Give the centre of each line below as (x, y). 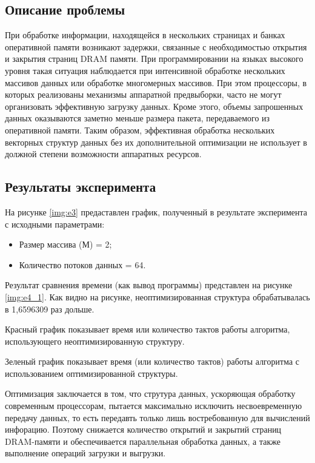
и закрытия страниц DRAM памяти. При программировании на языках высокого (154, 59)
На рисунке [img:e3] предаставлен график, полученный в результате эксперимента (156, 211)
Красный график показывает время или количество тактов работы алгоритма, (148, 329)
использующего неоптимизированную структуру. (95, 341)
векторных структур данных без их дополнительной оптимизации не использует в (156, 142)
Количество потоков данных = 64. (82, 264)
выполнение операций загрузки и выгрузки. (85, 453)
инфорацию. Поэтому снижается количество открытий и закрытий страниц (143, 429)
